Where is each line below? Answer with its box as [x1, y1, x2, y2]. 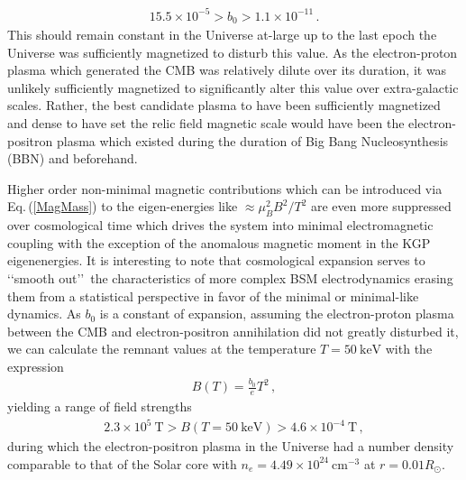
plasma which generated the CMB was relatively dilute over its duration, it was [7, 60, 447, 79]
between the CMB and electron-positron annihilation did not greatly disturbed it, [7, 321, 459, 340]
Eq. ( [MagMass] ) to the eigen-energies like [7, 197, 238, 216]
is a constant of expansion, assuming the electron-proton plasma [99, 304, 454, 323]
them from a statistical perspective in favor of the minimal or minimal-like [7, 286, 419, 305]
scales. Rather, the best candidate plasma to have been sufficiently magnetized [7, 96, 441, 115]
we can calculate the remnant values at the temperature [7, 339, 316, 358]
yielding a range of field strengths [7, 397, 192, 416]
